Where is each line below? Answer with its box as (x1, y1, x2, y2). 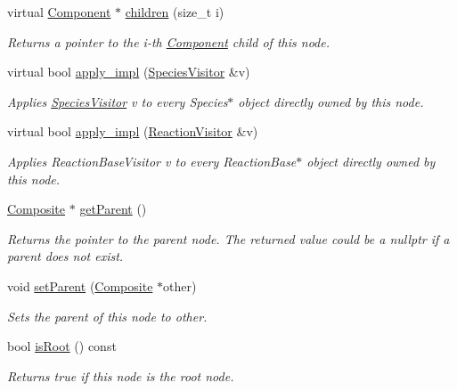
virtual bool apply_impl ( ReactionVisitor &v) (7, 122, 258, 141)
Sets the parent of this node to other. (7, 306, 208, 325)
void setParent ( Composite (7, 276, 153, 295)
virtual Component (7, 3, 111, 20)
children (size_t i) (125, 3, 224, 20)
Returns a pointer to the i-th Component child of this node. (7, 32, 330, 51)
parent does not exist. (7, 247, 124, 265)
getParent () (79, 200, 147, 218)
